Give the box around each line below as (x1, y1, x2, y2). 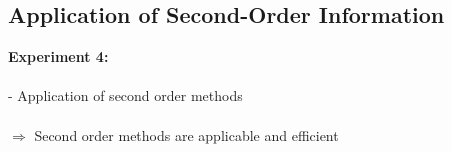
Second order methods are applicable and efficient (34, 124, 339, 145)
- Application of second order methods (8, 85, 243, 106)
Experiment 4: (8, 46, 109, 67)
